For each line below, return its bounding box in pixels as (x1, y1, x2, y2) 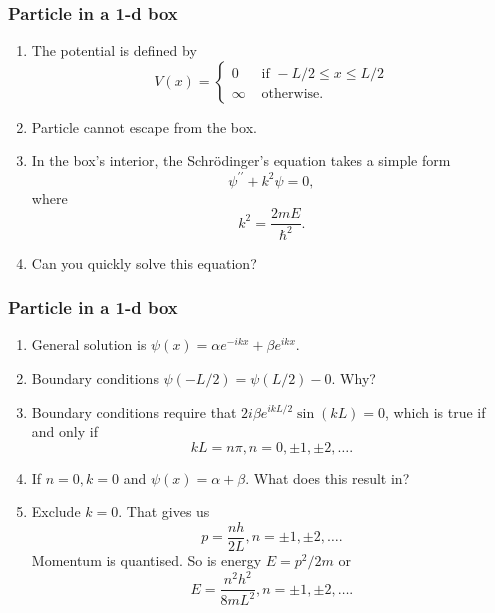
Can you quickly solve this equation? (31, 252, 257, 273)
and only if (31, 421, 98, 442)
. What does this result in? (245, 467, 410, 488)
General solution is (31, 334, 147, 355)
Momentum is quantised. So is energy (31, 549, 262, 570)
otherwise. (261, 86, 324, 101)
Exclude (31, 501, 81, 522)
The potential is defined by (31, 40, 197, 61)
